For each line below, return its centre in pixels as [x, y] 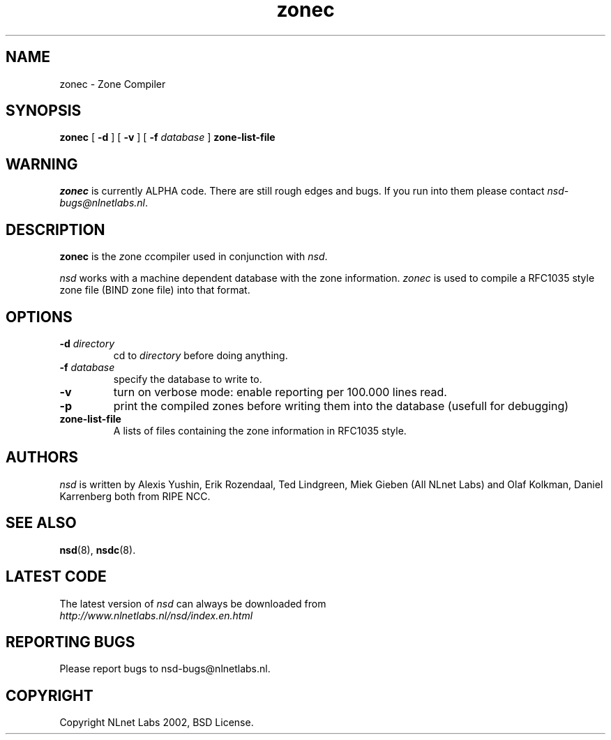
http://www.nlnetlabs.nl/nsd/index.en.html [156, 615]
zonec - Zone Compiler [113, 84]
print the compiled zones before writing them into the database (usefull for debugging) [341, 406]
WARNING [42, 164]
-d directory [87, 343]
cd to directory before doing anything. [201, 355]
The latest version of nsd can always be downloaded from [193, 603]
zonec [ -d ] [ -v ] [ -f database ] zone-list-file [167, 137]
